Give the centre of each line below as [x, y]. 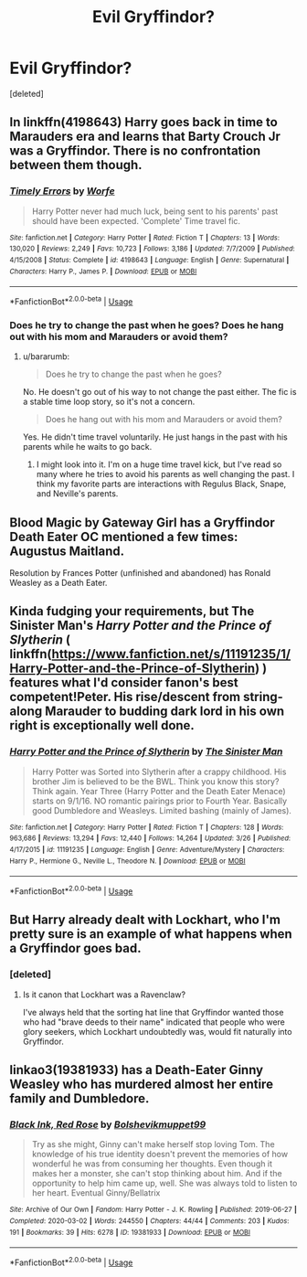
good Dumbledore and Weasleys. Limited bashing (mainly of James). [162, 810]
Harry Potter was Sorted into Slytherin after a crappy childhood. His [159, 772]
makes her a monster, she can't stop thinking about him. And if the [157, 1174]
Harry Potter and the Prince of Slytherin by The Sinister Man [146, 751]
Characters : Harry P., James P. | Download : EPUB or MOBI [103, 271]
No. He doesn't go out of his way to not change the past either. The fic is [159, 392]
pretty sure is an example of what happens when [151, 934]
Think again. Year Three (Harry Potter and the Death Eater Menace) [159, 791]
